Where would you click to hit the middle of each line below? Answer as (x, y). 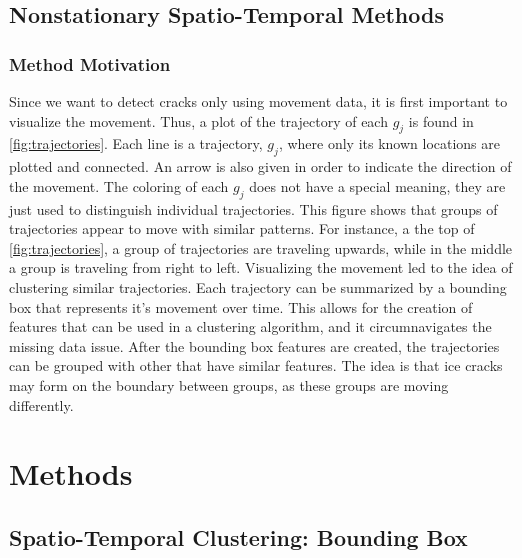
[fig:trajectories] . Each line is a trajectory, (136, 143)
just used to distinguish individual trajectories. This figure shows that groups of (253, 208)
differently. (41, 404)
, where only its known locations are (389, 143)
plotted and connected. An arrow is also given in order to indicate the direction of (260, 166)
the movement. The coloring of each (119, 185)
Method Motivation (90, 63)
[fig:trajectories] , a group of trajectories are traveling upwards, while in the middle (261, 247)
